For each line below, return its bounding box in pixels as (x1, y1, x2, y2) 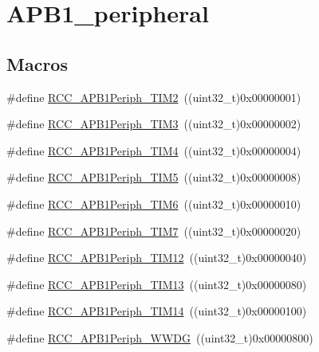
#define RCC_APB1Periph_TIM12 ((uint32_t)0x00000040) (6, 249, 307, 266)
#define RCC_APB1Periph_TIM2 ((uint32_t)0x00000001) (6, 88, 301, 105)
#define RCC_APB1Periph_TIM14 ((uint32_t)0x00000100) (6, 303, 307, 319)
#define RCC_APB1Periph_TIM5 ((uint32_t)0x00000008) (6, 169, 301, 186)
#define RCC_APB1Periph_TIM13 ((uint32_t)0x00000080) (6, 276, 307, 292)
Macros (6, 51, 68, 76)
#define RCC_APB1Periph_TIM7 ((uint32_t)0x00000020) (6, 222, 301, 239)
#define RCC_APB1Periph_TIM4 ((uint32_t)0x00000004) (6, 142, 301, 158)
